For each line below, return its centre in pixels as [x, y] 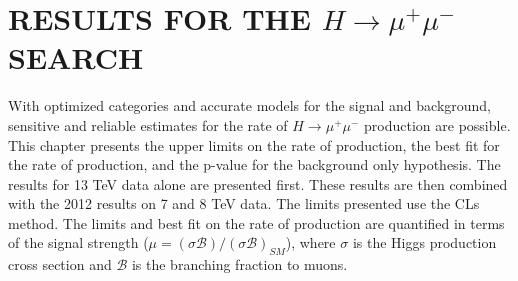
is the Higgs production [424, 242]
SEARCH [76, 57]
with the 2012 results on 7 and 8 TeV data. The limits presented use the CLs [244, 203]
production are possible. [437, 124]
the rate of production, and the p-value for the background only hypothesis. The [254, 164]
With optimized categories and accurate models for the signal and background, [250, 105]
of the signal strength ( [78, 242]
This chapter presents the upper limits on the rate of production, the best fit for [254, 144]
